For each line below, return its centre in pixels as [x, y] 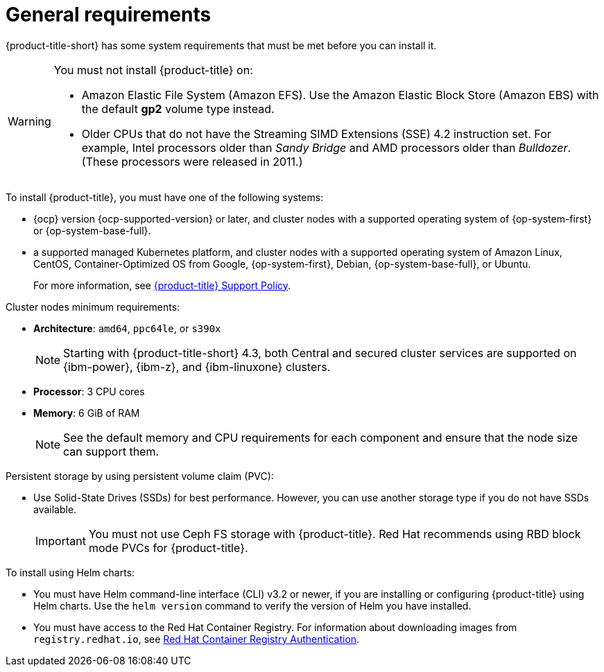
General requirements [109, 15]
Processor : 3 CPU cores [89, 391]
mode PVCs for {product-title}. [168, 548]
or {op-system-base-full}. [92, 230]
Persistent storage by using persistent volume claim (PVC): [140, 476]
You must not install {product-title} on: [153, 70]
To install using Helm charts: [70, 572]
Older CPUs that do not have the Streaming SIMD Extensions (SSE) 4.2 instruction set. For [316, 133]
